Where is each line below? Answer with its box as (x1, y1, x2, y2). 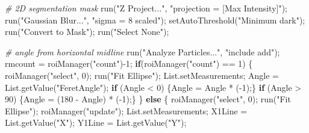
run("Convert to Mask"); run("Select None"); (5, 25, 169, 38)
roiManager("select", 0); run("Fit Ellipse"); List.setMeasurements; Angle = (5, 69, 279, 81)
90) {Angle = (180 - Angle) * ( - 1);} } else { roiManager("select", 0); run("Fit (5, 93, 291, 105)
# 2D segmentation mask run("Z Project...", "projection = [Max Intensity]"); (5, 2, 288, 14)
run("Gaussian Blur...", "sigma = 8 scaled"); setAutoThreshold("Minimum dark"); (5, 13, 305, 26)
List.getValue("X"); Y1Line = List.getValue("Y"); (5, 116, 187, 129)
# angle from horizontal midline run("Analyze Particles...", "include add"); (5, 45, 280, 58)
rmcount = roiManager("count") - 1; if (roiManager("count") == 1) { (5, 57, 253, 70)
